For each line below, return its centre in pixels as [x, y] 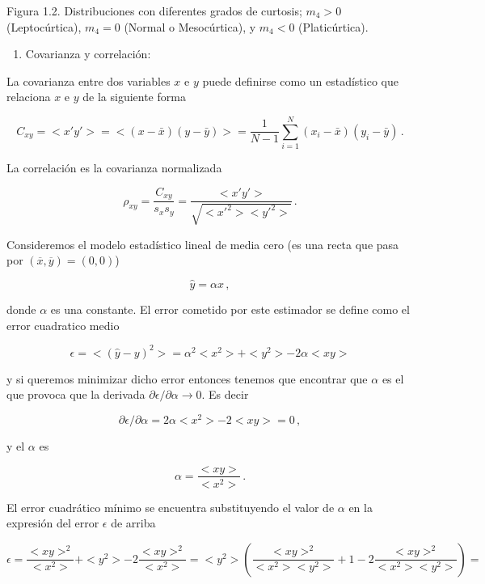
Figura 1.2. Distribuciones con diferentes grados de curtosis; [154, 11]
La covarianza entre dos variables [89, 80]
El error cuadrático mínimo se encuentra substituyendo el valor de [171, 507]
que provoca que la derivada [76, 394]
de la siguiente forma [134, 97]
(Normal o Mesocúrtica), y [190, 26]
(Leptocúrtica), [44, 26]
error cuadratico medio [63, 325]
